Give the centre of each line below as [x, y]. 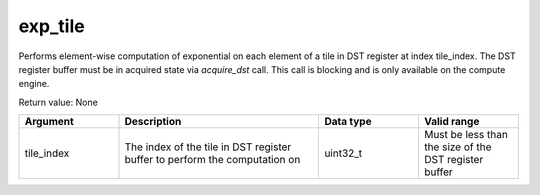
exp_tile [51, 26]
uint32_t [343, 153]
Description [153, 122]
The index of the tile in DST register [208, 147]
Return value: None [58, 102]
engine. [34, 84]
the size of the [457, 147]
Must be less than [466, 135]
